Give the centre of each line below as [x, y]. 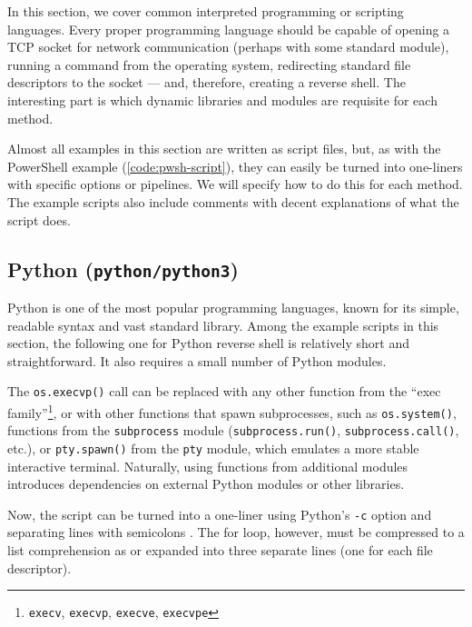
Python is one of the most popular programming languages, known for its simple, [233, 307]
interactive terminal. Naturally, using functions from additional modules [208, 466]
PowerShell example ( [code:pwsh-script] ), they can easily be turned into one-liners [235, 166]
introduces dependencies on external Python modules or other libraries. [206, 484]
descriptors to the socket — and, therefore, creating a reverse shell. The [206, 82]
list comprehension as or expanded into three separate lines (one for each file [220, 550]
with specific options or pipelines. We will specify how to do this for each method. [235, 184]
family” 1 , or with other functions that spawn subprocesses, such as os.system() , [232, 411]
